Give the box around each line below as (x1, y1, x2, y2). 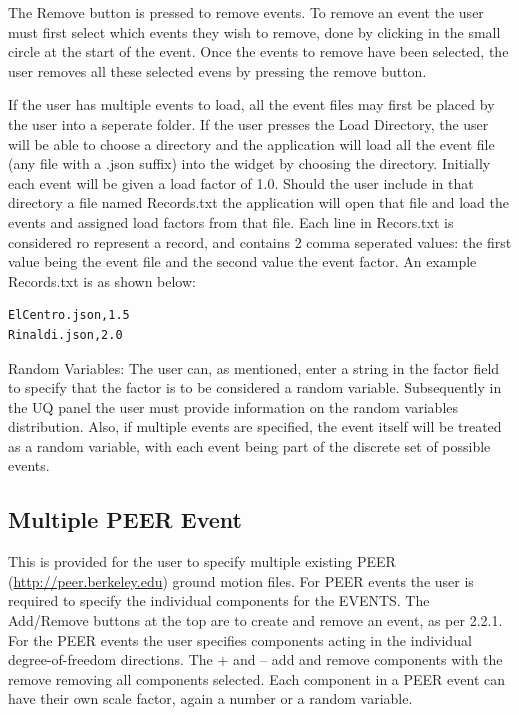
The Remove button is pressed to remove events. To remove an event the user (8, 2, 484, 22)
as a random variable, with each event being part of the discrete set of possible (8, 435, 491, 456)
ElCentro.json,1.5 (8, 308, 130, 323)
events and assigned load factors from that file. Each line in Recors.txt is (8, 211, 454, 232)
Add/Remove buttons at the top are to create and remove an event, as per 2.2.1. (8, 610, 503, 631)
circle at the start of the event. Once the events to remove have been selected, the (8, 41, 509, 62)
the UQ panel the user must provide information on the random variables (8, 396, 459, 417)
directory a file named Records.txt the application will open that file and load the (8, 192, 509, 213)
